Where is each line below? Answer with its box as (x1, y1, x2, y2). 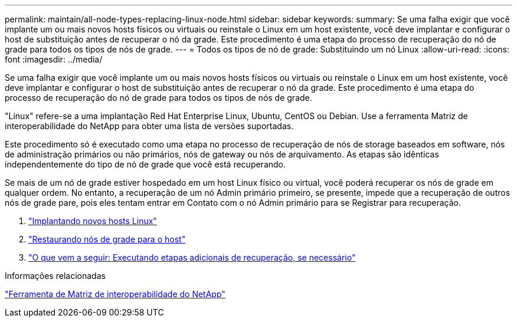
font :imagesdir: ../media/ (5, 54, 103, 64)
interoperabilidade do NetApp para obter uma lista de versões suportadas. (5, 121, 294, 131)
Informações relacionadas (5, 271, 106, 281)
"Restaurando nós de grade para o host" (28, 234, 186, 244)
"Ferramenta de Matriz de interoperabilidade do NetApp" (5, 289, 225, 299)
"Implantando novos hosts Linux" (28, 216, 157, 226)
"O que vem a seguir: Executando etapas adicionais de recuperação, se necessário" (28, 252, 356, 262)
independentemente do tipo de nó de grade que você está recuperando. (5, 159, 286, 169)
